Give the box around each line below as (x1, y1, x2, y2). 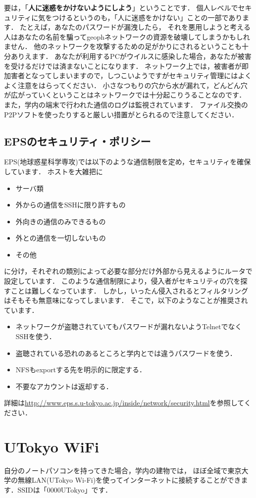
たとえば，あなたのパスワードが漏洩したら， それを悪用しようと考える (20, 22, 251, 32)
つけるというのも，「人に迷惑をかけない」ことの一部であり (52, 12, 243, 22)
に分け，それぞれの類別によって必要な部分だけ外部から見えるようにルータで (4, 266, 253, 276)
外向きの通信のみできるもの (15, 216, 106, 226)
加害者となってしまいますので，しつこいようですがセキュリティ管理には (4, 70, 238, 81)
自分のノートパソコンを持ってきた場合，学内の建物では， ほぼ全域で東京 (4, 465, 242, 475)
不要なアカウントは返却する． (15, 381, 113, 391)
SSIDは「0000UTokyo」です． (17, 484, 112, 495)
